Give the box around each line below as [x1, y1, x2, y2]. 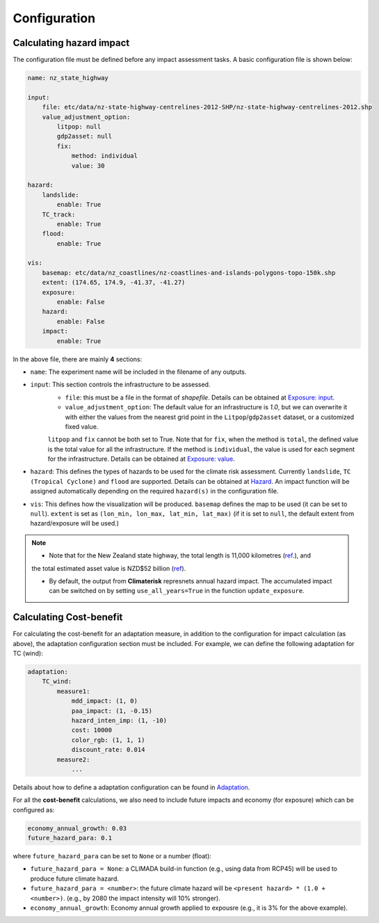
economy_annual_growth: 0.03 [27, 824, 127, 832]
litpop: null [56, 123, 102, 130]
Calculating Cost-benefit [13, 611, 123, 623]
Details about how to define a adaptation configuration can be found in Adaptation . [13, 783, 250, 791]
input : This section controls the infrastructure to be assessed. [30, 380, 211, 389]
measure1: [56, 687, 90, 695]
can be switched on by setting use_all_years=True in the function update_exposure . [49, 587, 305, 595]
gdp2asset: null [56, 132, 113, 141]
